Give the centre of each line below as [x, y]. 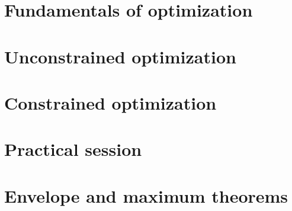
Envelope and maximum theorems [146, 195]
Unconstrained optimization [120, 56]
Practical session [73, 149]
